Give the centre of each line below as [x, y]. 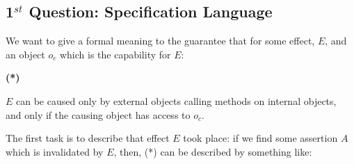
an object [25, 54]
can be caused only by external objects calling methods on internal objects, [176, 100]
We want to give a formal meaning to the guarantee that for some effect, [160, 41]
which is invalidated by [55, 151]
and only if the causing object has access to [98, 114]
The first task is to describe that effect [88, 138]
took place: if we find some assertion [260, 138]
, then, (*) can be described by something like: [213, 151]
